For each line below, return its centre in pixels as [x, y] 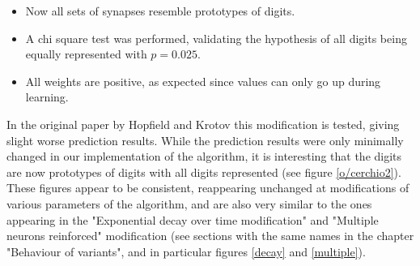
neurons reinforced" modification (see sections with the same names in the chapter [210, 236]
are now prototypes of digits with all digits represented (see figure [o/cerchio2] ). [204, 172]
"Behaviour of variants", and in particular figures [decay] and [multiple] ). [186, 251]
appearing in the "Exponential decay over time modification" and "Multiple [193, 219]
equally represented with [86, 54]
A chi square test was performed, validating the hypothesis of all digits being [216, 38]
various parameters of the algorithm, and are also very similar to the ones [189, 203]
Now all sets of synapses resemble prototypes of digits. [160, 11]
